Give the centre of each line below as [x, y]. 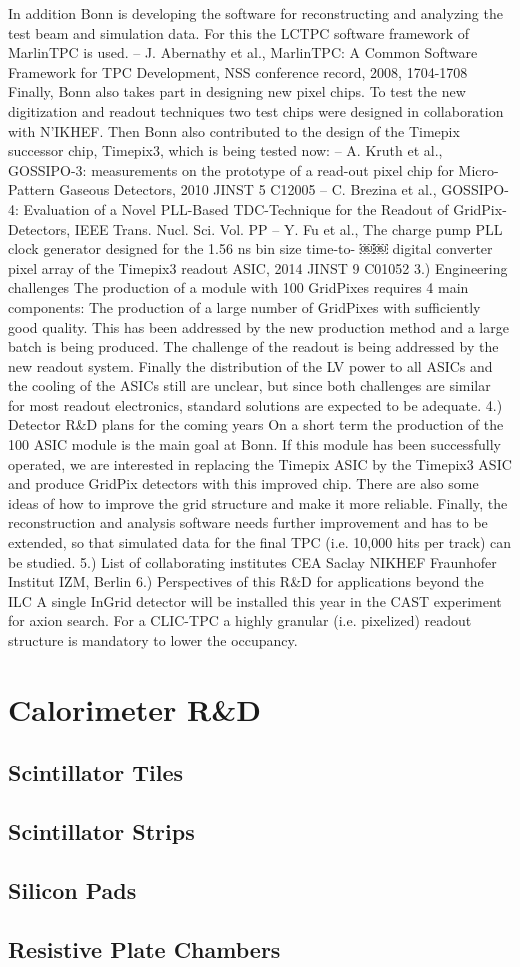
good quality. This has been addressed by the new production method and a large [258, 326]
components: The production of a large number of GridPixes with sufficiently [244, 306]
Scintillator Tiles [96, 772]
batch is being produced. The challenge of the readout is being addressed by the [253, 346]
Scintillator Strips [101, 831]
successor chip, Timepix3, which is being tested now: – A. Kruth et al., [225, 150]
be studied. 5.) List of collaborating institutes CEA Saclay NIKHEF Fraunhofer [252, 561]
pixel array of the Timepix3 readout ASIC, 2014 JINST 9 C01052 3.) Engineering [258, 267]
